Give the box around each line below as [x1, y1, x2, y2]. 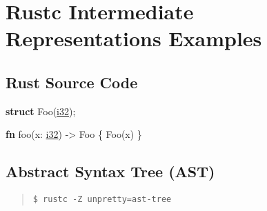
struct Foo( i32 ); [6, 103, 76, 118]
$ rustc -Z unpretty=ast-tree [32, 194, 172, 205]
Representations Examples [6, 24, 262, 52]
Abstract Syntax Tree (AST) [6, 161, 215, 182]
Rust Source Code [6, 71, 138, 92]
